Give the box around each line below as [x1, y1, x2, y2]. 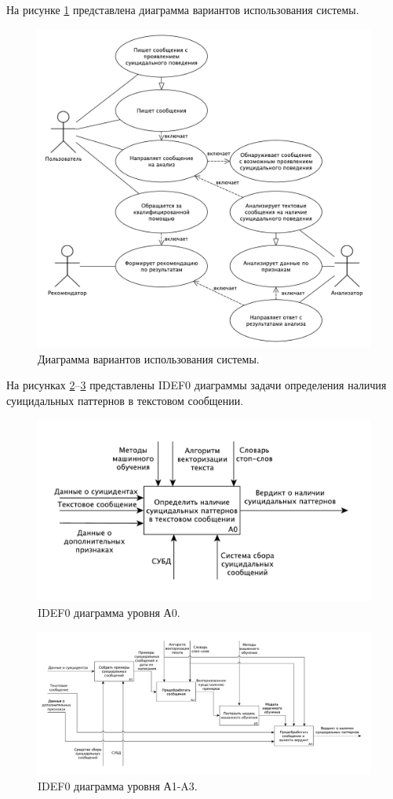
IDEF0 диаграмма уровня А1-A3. [38, 777, 198, 794]
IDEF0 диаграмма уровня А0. [38, 604, 180, 621]
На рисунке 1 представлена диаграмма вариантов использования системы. [6, 2, 359, 17]
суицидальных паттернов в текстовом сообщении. [6, 392, 244, 408]
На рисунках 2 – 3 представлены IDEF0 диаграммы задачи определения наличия [6, 377, 387, 393]
